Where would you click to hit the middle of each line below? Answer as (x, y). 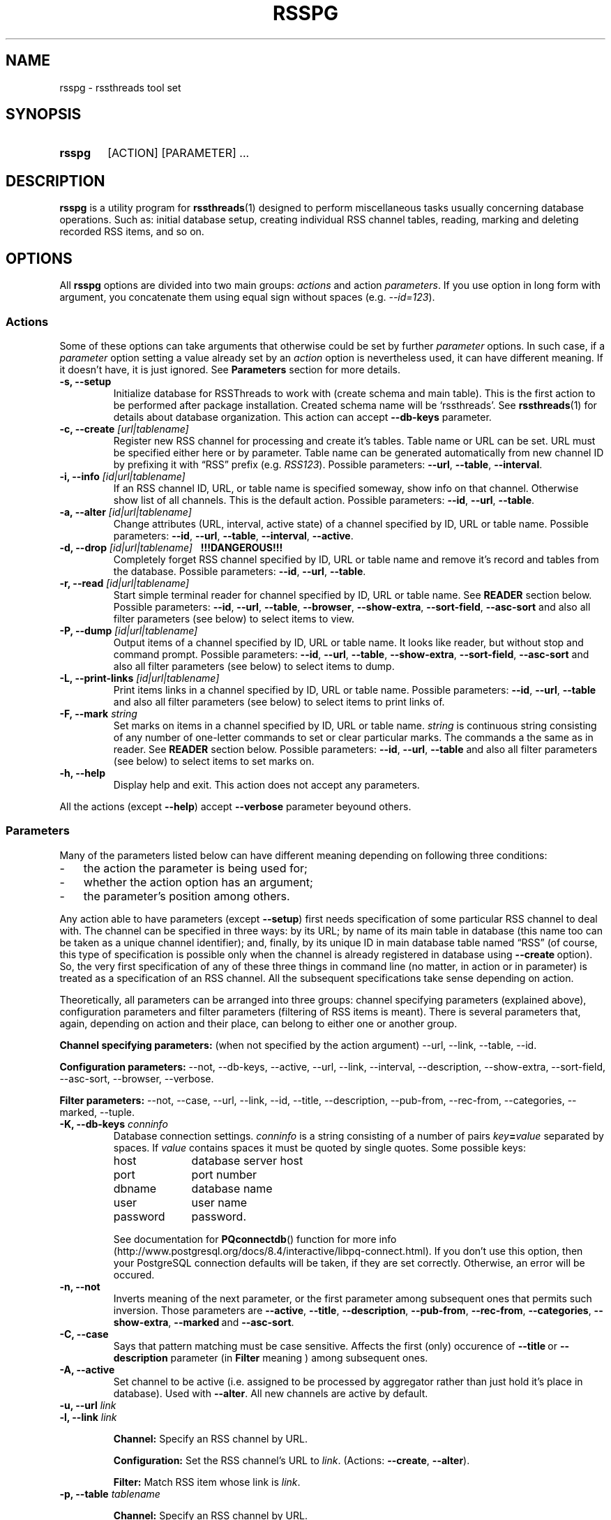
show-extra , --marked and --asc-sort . (204, 1322)
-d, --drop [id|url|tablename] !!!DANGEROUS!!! (171, 547)
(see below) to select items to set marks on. (214, 761)
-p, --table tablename (110, 1493)
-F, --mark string (98, 713)
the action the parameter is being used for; (195, 868)
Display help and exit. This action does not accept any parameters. (266, 784)
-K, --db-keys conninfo (114, 1124)
